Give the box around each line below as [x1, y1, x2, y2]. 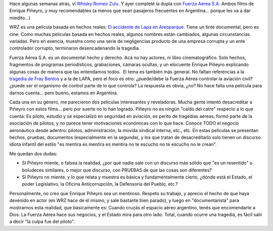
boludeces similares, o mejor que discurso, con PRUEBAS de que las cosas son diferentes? [22, 167, 212, 173]
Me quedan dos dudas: [9, 150, 58, 156]
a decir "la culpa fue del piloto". [9, 218, 75, 224]
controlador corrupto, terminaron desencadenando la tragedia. [9, 45, 140, 51]
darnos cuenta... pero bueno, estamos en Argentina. [9, 90, 118, 96]
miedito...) [9, 15, 30, 21]
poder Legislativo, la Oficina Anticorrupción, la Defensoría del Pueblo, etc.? [22, 181, 178, 187]
